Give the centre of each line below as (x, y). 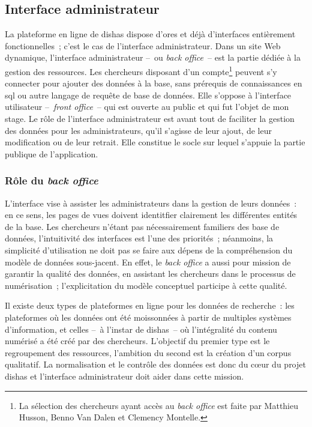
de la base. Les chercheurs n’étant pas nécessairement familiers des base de (142, 226)
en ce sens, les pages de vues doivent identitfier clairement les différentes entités (151, 215)
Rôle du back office (52, 180)
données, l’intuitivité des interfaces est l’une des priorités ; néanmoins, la (139, 238)
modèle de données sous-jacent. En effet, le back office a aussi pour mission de (148, 262)
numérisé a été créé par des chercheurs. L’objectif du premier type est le (137, 341)
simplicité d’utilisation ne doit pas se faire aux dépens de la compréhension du (149, 250)
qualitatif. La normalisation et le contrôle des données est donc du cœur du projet (155, 364)
